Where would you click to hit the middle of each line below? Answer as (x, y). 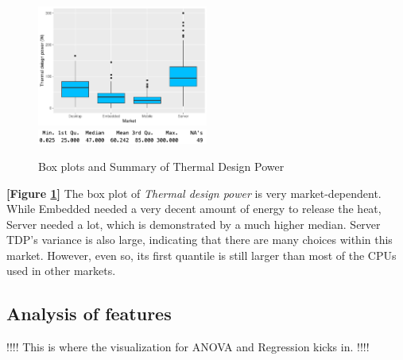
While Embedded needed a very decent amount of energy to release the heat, (194, 209)
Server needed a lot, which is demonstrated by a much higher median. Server (194, 224)
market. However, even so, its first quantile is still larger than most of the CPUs (201, 255)
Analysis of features (89, 314)
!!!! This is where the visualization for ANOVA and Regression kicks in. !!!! (188, 347)
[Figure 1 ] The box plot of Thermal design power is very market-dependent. (194, 193)
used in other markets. (61, 271)
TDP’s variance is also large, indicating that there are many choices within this (200, 240)
